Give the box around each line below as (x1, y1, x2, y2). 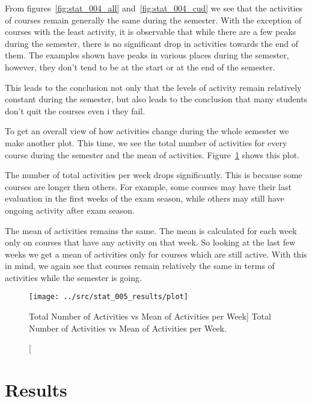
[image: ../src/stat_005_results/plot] (29, 292, 188, 301)
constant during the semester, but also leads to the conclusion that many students (5, 93, 308, 105)
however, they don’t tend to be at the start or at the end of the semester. (5, 60, 275, 73)
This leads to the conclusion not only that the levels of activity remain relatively (5, 81, 302, 93)
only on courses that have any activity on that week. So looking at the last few (5, 236, 296, 249)
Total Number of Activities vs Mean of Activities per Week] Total (29, 310, 271, 323)
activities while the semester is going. (5, 271, 142, 283)
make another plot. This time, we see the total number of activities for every (5, 136, 287, 149)
